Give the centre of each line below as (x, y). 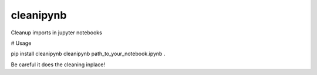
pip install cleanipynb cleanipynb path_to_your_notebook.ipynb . (88, 54)
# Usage (21, 43)
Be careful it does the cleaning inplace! (58, 65)
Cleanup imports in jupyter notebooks (56, 33)
